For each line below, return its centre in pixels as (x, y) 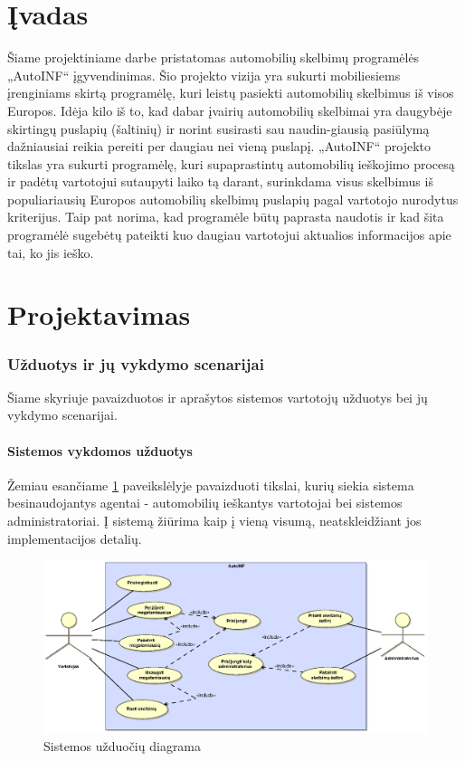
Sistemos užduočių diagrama (123, 745)
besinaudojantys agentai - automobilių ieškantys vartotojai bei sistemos (205, 503)
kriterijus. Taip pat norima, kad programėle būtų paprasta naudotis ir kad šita (226, 217)
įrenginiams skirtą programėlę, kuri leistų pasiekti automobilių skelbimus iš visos (231, 93)
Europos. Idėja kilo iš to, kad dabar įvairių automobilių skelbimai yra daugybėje (230, 110)
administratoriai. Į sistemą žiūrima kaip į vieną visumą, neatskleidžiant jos (214, 521)
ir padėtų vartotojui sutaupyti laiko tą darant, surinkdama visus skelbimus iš (220, 181)
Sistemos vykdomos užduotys (100, 450)
